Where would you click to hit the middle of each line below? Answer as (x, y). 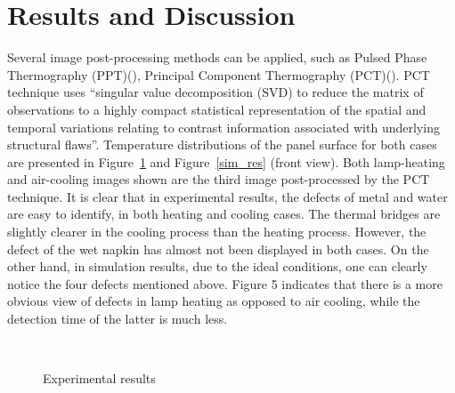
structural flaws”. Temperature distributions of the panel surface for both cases (222, 144)
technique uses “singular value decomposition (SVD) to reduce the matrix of (215, 92)
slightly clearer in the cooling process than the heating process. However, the (217, 232)
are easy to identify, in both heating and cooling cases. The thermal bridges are (224, 214)
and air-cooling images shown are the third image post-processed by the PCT (219, 179)
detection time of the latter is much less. (118, 319)
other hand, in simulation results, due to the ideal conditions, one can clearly (217, 266)
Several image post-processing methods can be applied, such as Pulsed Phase (217, 57)
